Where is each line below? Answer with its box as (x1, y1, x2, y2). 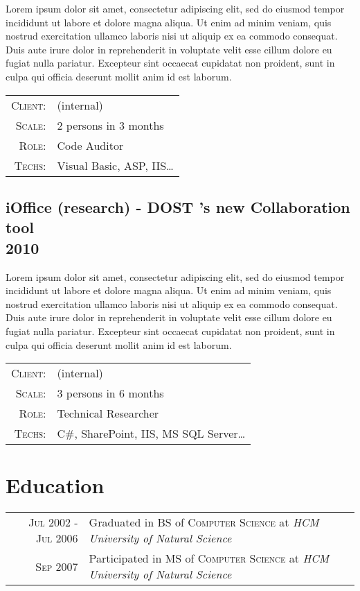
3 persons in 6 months (57, 385, 164, 402)
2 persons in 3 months (57, 117, 164, 133)
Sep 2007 (35, 558, 78, 574)
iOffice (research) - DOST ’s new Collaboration (6, 196, 350, 217)
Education (6, 471, 105, 499)
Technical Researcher (57, 405, 159, 422)
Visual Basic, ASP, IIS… (57, 157, 174, 173)
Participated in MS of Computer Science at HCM (89, 550, 330, 567)
